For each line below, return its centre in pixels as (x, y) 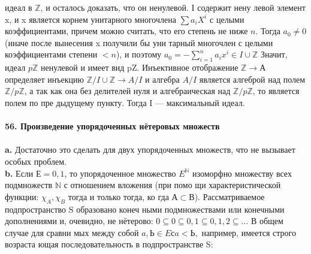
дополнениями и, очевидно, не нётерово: (79, 221)
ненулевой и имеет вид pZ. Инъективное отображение (140, 67)
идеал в (19, 7)
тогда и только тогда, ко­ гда (118, 196)
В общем (267, 221)
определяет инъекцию (44, 79)
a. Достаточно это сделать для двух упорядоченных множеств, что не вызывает (150, 149)
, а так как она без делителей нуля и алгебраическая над (127, 91)
